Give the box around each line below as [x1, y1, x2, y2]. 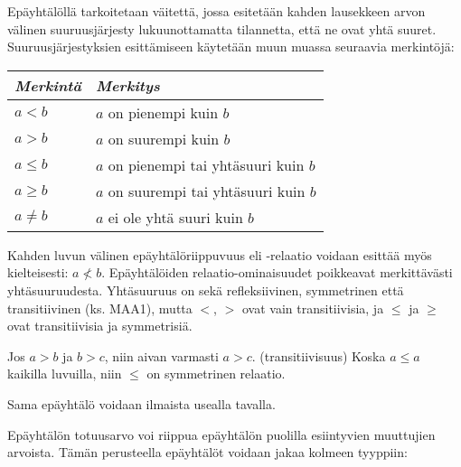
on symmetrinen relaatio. [146, 364, 286, 383]
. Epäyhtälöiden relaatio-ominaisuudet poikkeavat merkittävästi [101, 263, 453, 282]
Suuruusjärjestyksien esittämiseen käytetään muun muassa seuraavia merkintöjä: [7, 37, 455, 56]
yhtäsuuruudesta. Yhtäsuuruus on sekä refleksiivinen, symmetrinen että [7, 280, 404, 299]
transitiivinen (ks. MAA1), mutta [7, 298, 193, 317]
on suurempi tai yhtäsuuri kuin [108, 180, 306, 201]
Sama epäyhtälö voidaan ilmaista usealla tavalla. [7, 394, 276, 413]
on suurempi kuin [108, 127, 220, 149]
